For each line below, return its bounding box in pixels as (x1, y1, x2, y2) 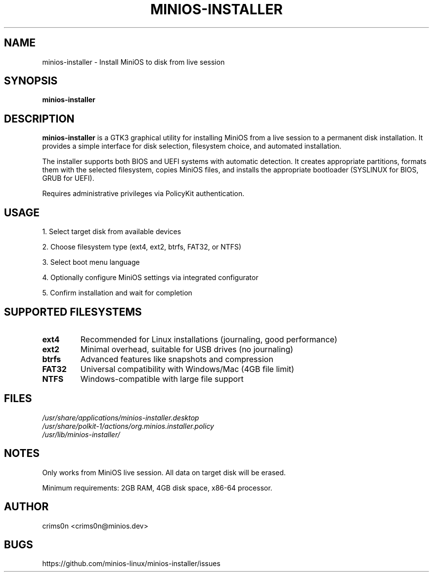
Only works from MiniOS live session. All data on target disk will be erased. (42, 468, 286, 477)
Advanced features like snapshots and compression (80, 354, 273, 364)
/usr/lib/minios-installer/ (42, 430, 120, 439)
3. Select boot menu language (42, 258, 140, 267)
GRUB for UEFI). (42, 174, 94, 183)
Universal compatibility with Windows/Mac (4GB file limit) (80, 364, 295, 374)
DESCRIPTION (4, 112, 75, 125)
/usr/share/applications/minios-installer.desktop (42, 413, 199, 422)
